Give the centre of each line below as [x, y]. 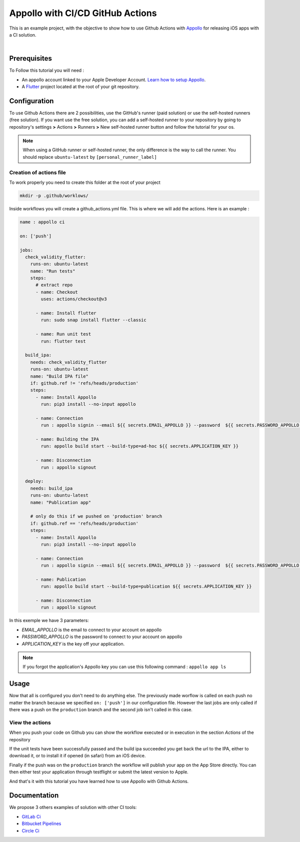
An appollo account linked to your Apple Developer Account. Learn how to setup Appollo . [114, 80]
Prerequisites [30, 58]
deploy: [34, 481]
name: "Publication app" [61, 502]
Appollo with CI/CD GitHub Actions [83, 13]
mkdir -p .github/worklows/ [54, 196]
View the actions [30, 722]
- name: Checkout [57, 292]
